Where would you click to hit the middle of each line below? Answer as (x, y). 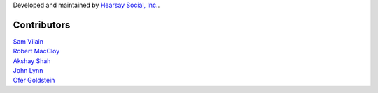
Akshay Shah (32, 61)
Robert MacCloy (36, 51)
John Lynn (28, 71)
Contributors (42, 25)
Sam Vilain (28, 41)
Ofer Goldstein (34, 81)
